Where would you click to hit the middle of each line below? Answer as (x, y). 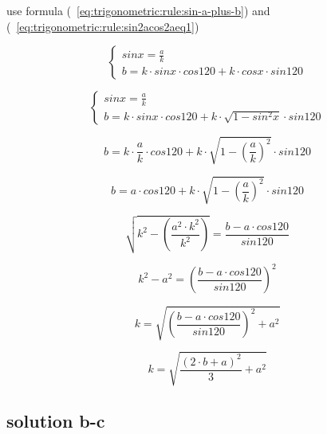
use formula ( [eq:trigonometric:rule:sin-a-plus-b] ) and (138, 10)
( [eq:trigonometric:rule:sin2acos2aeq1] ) (103, 26)
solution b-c (56, 420)
